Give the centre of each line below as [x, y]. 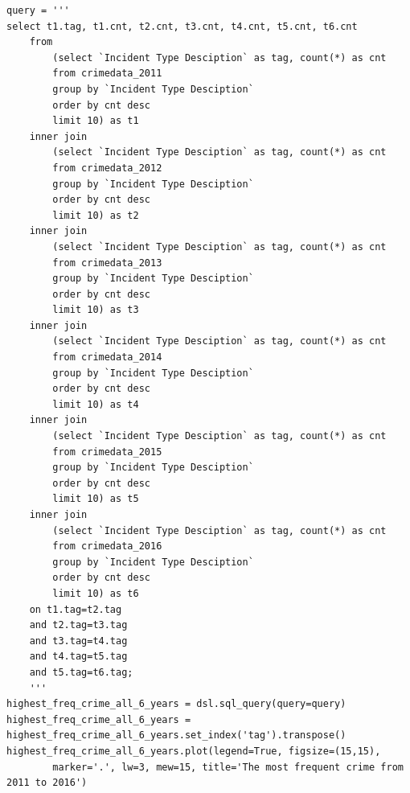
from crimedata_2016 [107, 546]
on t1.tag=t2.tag [76, 609]
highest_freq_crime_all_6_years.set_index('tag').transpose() [176, 735]
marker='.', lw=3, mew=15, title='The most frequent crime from [228, 767]
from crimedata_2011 [107, 74]
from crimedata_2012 [107, 168]
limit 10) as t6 [96, 593]
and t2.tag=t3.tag [78, 625]
